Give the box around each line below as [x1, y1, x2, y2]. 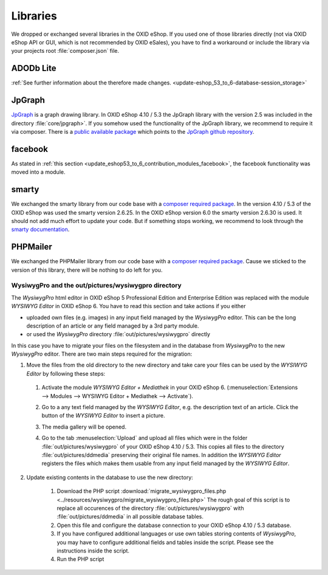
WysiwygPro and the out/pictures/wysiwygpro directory [11, 281, 182, 290]
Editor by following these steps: [26, 370, 106, 377]
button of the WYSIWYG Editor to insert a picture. [41, 412, 165, 419]
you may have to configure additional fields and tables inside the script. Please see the [56, 539, 274, 546]
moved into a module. [11, 168, 66, 176]
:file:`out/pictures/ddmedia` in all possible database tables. [56, 513, 203, 520]
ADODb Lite [11, 63, 56, 74]
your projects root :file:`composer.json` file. [11, 47, 120, 55]
